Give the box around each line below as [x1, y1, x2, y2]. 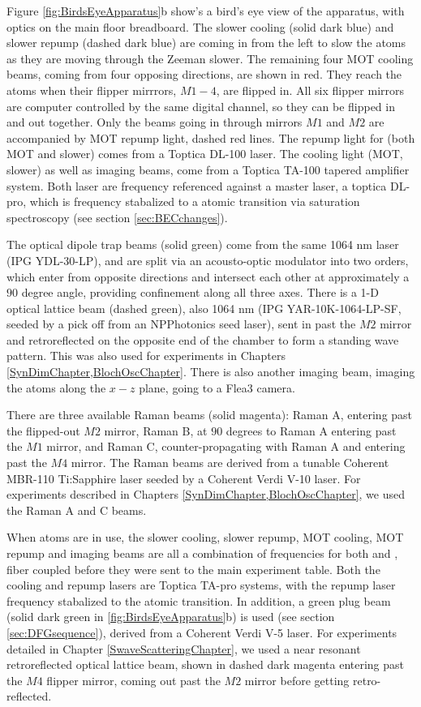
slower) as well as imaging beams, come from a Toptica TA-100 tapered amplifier [6, 161, 410, 178]
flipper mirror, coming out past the [46, 671, 221, 688]
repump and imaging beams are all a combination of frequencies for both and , [6, 545, 398, 561]
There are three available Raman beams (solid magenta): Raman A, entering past [6, 406, 413, 423]
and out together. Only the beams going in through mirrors [6, 114, 303, 131]
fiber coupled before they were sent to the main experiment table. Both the [6, 560, 380, 577]
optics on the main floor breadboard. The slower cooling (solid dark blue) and [6, 18, 394, 35]
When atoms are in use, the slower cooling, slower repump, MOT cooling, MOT [6, 529, 404, 546]
